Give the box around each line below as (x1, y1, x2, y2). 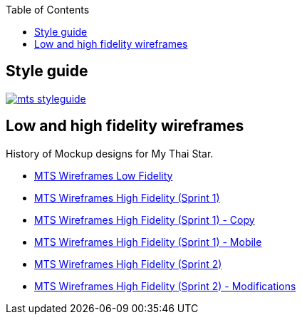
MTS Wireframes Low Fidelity (34, 169, 173, 182)
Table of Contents (6, 4, 90, 16)
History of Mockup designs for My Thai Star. (6, 147, 214, 160)
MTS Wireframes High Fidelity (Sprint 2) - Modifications (34, 279, 296, 292)
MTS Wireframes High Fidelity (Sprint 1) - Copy (34, 213, 255, 226)
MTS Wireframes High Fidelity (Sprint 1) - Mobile (34, 235, 262, 248)
